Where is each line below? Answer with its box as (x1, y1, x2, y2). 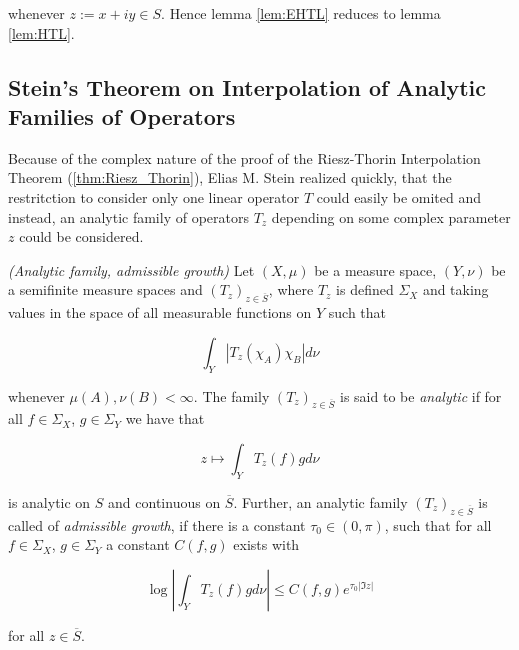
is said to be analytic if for (340, 385, 502, 406)
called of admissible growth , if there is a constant (8, 514, 306, 535)
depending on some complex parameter (271, 206, 511, 227)
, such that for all (384, 514, 492, 535)
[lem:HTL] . (8, 22, 75, 43)
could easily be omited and (316, 186, 482, 207)
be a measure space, (314, 259, 437, 280)
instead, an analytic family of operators (8, 206, 249, 227)
